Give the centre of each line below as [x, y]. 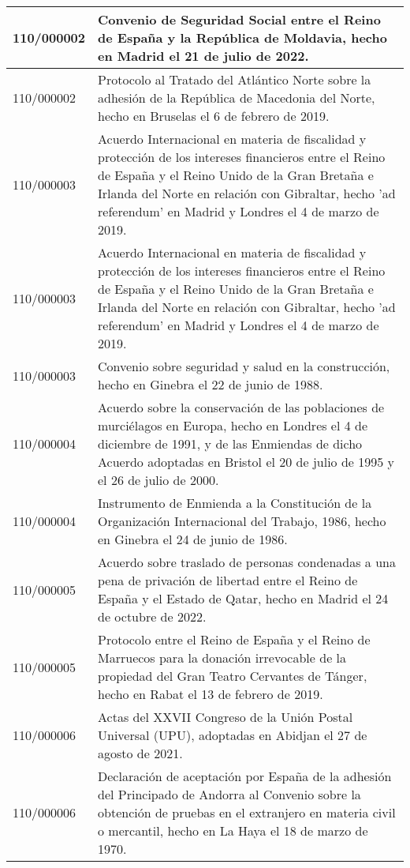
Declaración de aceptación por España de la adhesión [245, 776]
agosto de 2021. [140, 753]
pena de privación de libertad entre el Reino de [228, 580]
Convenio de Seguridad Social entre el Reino [239, 19]
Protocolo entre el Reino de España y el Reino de [234, 639]
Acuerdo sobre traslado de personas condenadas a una [247, 562]
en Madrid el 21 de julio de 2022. [203, 56]
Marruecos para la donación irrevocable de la [222, 658]
